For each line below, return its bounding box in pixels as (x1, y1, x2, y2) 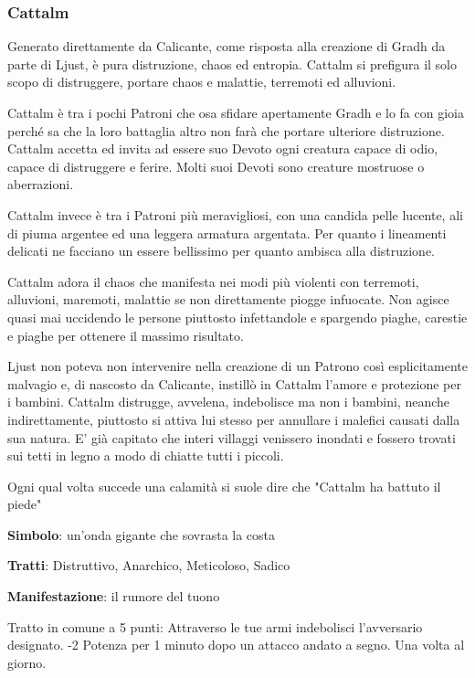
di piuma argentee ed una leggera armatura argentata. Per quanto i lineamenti (7, 223, 447, 242)
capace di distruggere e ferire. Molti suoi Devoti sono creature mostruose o (7, 156, 425, 175)
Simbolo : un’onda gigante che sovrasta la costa (7, 524, 276, 544)
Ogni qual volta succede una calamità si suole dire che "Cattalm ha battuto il (7, 476, 441, 495)
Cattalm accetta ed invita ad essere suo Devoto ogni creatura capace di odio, (7, 139, 438, 158)
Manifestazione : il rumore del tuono (7, 587, 220, 606)
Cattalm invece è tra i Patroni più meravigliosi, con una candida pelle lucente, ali (7, 205, 463, 224)
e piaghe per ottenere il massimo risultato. (7, 325, 244, 344)
